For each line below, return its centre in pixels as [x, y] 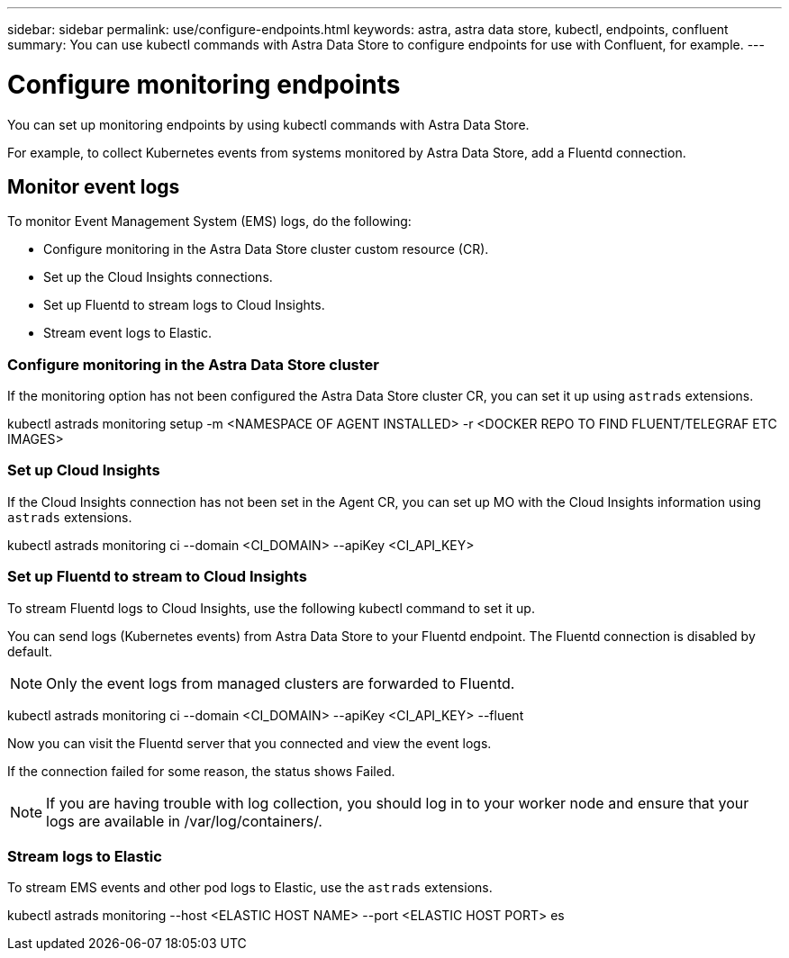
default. [30, 651]
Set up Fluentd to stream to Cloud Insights [157, 577]
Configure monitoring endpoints [204, 84]
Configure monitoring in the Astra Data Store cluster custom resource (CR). [266, 249]
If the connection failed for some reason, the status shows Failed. [201, 771]
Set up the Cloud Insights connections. [158, 277]
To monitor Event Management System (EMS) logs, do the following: [209, 221]
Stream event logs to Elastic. [127, 333]
